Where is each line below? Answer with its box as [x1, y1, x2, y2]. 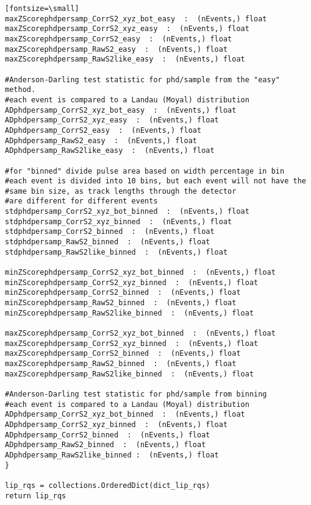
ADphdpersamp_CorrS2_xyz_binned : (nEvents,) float [5, 420, 228, 429]
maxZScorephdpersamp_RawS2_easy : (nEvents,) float [5, 44, 228, 54]
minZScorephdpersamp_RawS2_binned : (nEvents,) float [5, 298, 237, 308]
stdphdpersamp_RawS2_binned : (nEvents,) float [5, 238, 210, 247]
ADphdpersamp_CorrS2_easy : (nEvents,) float [5, 125, 202, 135]
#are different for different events [5, 197, 158, 206]
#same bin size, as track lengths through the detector [5, 186, 237, 196]
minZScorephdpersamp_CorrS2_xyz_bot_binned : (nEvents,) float [5, 268, 276, 277]
